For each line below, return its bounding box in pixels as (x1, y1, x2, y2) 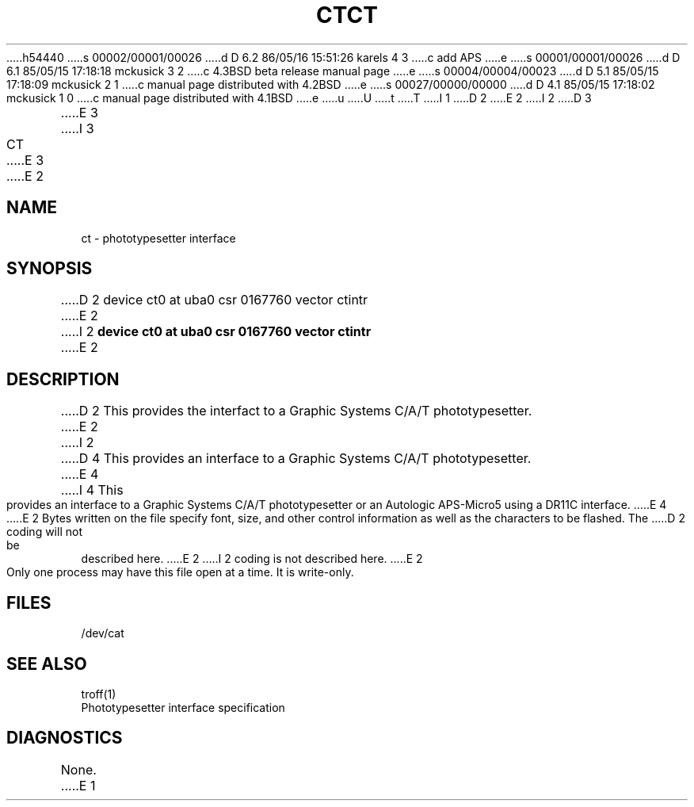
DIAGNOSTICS (6, 728, 123, 748)
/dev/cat (81, 626, 124, 641)
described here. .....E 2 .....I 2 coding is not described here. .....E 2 (81, 552, 423, 566)
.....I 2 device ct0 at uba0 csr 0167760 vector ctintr (60, 323, 372, 340)
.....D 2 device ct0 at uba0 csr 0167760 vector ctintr (60, 292, 368, 308)
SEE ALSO (6, 653, 87, 674)
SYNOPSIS (6, 258, 93, 279)
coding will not (6, 525, 82, 539)
